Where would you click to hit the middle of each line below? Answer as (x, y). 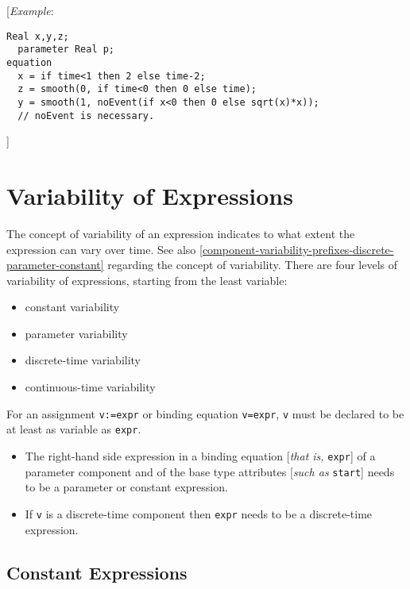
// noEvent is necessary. (86, 115)
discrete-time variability (83, 360)
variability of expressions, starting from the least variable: (147, 280)
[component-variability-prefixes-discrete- (296, 249)
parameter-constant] (55, 265)
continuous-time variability (90, 387)
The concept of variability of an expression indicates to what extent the (181, 233)
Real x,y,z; (38, 36)
